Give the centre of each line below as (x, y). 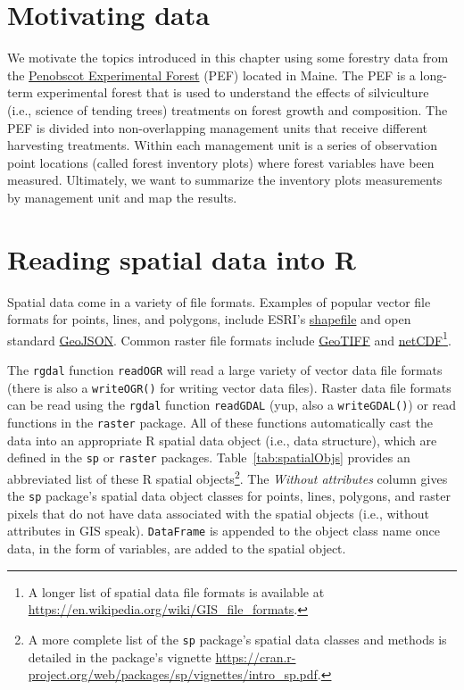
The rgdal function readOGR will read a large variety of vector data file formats (225, 370)
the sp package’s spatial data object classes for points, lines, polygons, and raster (229, 496)
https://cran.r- (256, 657)
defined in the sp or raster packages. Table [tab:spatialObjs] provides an (209, 457)
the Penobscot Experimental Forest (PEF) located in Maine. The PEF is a (211, 75)
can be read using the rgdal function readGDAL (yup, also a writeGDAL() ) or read (232, 405)
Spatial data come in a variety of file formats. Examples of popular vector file (219, 301)
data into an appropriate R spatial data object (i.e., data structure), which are (222, 440)
